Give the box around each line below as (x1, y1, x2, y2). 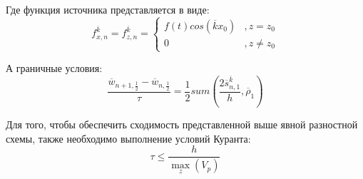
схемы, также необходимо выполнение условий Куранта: (6, 131, 251, 145)
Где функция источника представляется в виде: (6, 2, 210, 16)
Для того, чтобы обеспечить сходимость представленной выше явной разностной (6, 117, 358, 132)
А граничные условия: (6, 61, 103, 76)
